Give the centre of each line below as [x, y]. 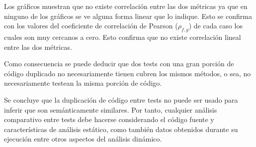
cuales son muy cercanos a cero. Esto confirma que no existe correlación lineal [123, 37]
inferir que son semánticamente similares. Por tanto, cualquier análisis [111, 109]
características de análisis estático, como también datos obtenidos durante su [121, 129]
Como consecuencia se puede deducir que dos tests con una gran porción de [119, 64]
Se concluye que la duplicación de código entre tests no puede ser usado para [121, 99]
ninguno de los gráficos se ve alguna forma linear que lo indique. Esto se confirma [128, 16]
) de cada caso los [215, 26]
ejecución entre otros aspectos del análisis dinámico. [83, 139]
